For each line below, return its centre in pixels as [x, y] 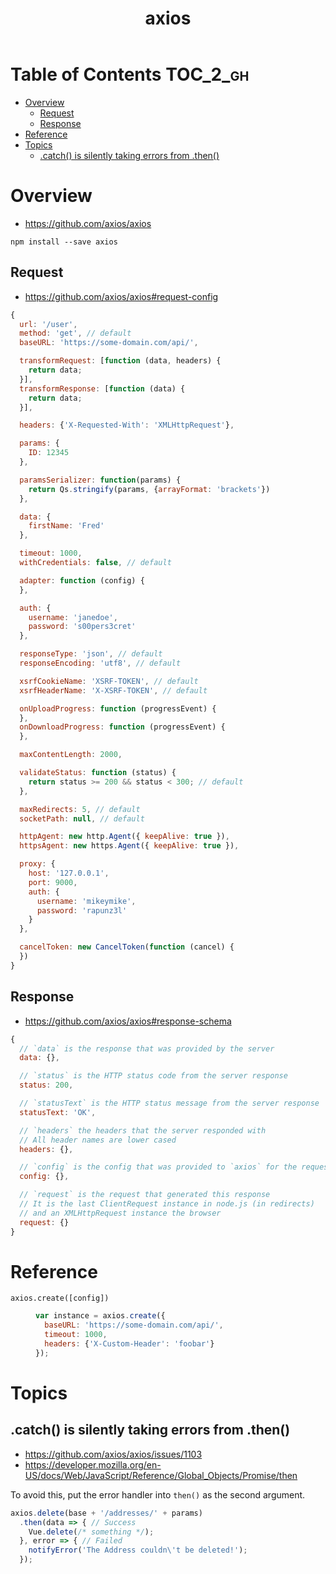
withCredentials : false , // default [95, 563]
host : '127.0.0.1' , [69, 873]
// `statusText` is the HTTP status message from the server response [169, 1103]
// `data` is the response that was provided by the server [147, 1048]
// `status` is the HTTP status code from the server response [153, 1076]
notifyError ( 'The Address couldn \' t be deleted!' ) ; [138, 1550]
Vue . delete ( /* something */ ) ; [91, 1532]
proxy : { [37, 864]
